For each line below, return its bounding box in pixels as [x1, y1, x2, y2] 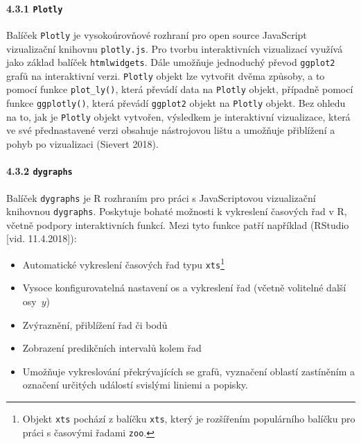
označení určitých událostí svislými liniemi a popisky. [22, 377, 248, 392]
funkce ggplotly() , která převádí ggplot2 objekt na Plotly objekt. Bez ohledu [6, 96, 346, 110]
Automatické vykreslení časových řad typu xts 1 [22, 255, 225, 271]
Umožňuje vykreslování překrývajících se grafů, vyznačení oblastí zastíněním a [22, 364, 355, 378]
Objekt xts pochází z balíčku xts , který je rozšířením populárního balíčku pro [22, 411, 355, 425]
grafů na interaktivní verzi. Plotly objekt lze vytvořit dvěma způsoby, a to [6, 68, 325, 83]
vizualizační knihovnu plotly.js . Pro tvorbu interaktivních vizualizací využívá [6, 41, 343, 55]
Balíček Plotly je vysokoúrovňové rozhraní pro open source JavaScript [6, 27, 307, 42]
